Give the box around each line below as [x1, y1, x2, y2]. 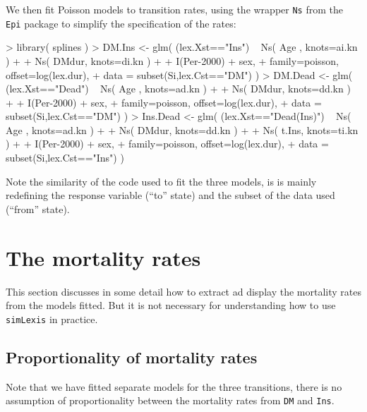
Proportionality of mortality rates [6, 346, 258, 368]
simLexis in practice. [6, 311, 98, 326]
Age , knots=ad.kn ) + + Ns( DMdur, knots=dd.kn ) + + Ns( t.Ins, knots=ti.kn [6, 122, 359, 137]
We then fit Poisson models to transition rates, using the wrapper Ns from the [6, 2, 343, 16]
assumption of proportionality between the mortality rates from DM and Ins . [6, 393, 335, 408]
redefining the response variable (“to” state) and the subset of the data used [6, 188, 335, 202]
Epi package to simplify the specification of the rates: [6, 16, 236, 30]
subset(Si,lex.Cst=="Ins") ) [6, 150, 124, 165]
